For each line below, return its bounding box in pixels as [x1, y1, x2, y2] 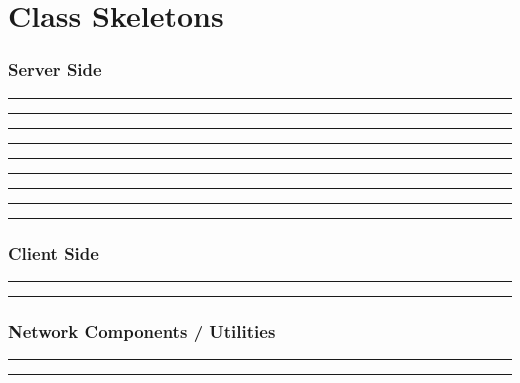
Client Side [8, 240, 99, 265]
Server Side [8, 57, 102, 82]
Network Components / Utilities [8, 318, 276, 343]
